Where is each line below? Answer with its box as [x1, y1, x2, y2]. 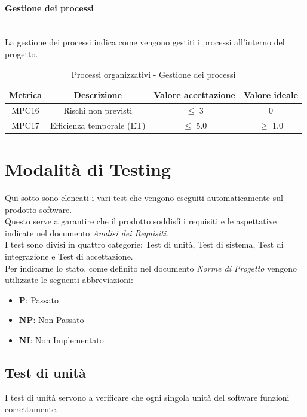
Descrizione [73, 89, 122, 101]
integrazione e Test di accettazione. [5, 250, 133, 263]
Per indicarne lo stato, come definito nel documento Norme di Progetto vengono [5, 261, 297, 274]
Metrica [9, 89, 42, 101]
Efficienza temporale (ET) [50, 118, 146, 131]
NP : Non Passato [19, 313, 84, 326]
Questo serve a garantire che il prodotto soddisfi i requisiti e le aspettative [5, 215, 277, 227]
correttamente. [5, 403, 59, 415]
